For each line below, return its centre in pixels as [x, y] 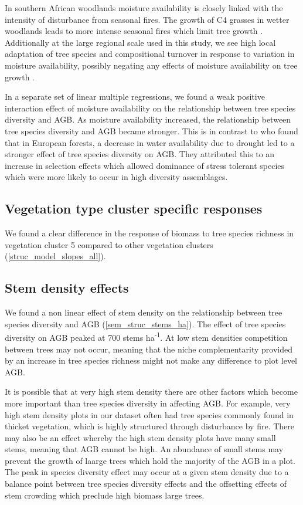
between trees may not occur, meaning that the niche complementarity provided [149, 349]
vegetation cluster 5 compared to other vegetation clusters [109, 244]
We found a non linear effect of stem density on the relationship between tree [144, 312]
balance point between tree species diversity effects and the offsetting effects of [146, 484]
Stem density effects [67, 288]
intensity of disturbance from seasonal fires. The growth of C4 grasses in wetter [147, 19]
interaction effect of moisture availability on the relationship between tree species [150, 108]
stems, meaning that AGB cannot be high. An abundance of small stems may [144, 449]
